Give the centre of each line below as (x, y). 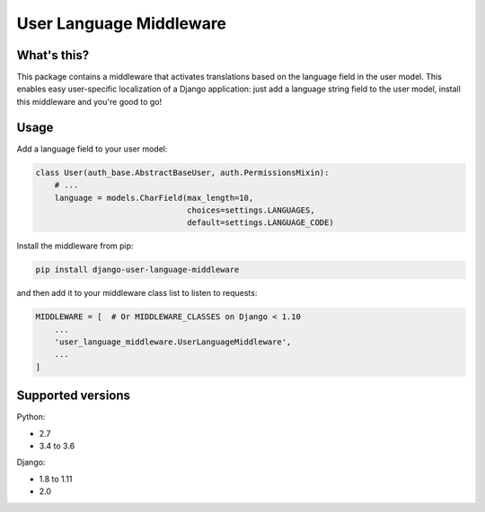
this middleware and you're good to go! (89, 101)
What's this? (53, 55)
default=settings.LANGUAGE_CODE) (260, 223)
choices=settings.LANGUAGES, (251, 210)
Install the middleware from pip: (75, 246)
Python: (31, 417)
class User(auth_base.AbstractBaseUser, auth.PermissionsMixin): (182, 172)
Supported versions (73, 396)
